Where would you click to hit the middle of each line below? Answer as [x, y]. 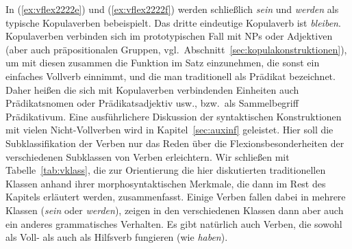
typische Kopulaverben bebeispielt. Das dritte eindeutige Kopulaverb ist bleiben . [173, 22]
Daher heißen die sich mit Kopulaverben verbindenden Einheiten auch [152, 89]
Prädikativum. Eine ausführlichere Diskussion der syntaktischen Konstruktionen [174, 116]
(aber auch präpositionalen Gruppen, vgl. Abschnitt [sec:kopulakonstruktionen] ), [176, 49]
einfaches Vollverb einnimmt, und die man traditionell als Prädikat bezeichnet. [171, 76]
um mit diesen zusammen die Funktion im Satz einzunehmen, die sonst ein [163, 63]
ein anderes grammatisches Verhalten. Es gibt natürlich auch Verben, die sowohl [174, 223]
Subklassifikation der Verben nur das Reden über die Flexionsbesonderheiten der [175, 143]
